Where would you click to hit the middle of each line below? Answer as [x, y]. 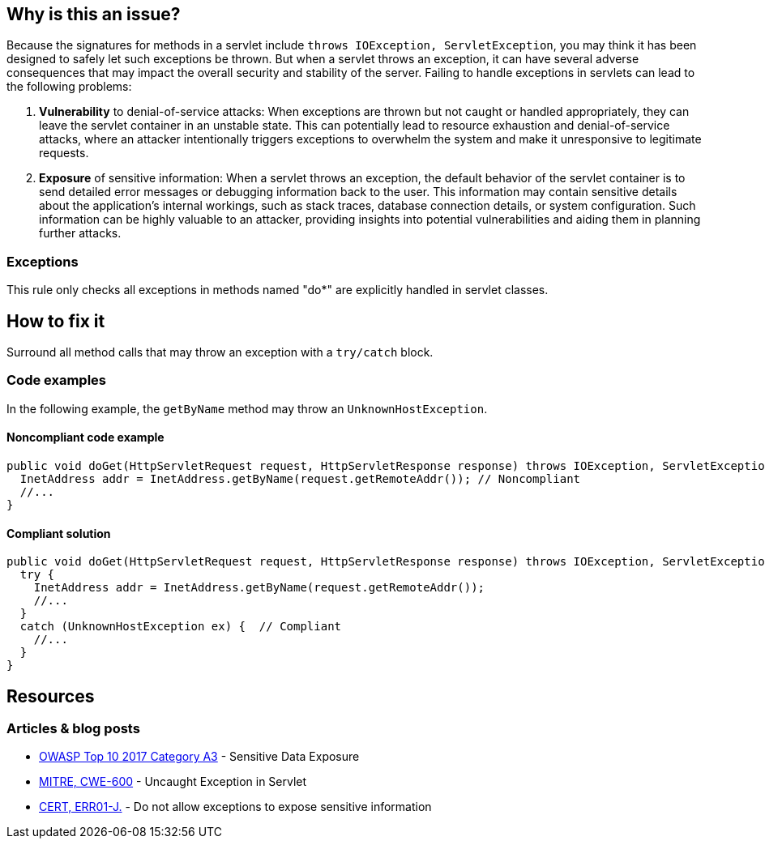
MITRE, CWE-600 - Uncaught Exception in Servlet [173, 782]
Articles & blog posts [73, 729]
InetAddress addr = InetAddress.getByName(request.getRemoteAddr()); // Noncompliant [300, 478]
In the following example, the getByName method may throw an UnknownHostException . [247, 408]
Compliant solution [59, 533]
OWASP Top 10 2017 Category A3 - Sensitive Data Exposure [199, 757]
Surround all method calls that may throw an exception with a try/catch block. [220, 352]
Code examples [57, 380]
